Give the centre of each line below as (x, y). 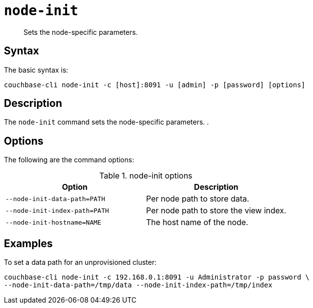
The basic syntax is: (36, 70)
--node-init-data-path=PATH (55, 199)
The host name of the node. (197, 222)
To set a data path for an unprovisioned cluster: (80, 262)
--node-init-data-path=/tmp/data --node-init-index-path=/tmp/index (138, 285)
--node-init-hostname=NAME (53, 222)
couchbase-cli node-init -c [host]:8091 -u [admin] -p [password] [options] (155, 85)
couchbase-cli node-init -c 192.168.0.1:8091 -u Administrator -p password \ (157, 277)
